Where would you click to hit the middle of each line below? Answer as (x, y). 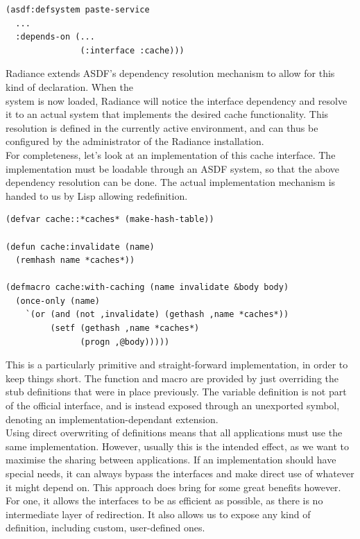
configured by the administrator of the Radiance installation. (135, 141)
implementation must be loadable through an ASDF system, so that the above (173, 168)
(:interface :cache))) (132, 50)
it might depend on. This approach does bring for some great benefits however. (173, 487)
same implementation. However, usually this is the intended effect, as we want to (178, 446)
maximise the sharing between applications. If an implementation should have (171, 460)
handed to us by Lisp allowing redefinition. (97, 195)
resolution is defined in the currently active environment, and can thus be (162, 127)
